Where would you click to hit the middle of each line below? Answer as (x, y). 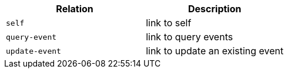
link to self (169, 23)
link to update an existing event (215, 51)
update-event (34, 51)
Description (215, 9)
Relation (75, 9)
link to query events (190, 37)
